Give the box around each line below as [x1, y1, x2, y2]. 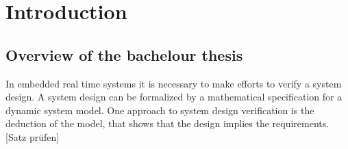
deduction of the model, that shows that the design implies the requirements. [5, 116, 330, 131]
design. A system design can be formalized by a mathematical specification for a [5, 90, 343, 104]
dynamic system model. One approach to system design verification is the [5, 103, 314, 117]
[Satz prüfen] [5, 129, 60, 144]
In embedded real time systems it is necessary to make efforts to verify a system [5, 76, 342, 90]
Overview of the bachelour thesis [5, 44, 243, 65]
